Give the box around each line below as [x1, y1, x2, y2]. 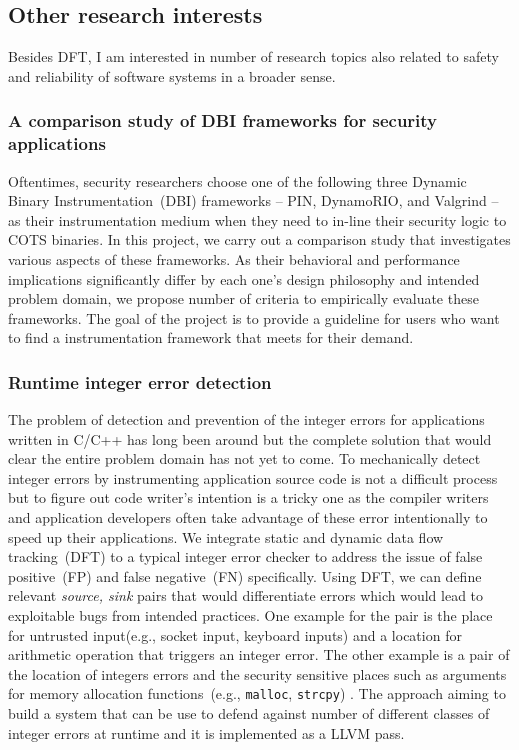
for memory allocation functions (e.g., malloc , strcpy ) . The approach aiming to [8, 683, 506, 704]
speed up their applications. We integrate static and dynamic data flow [8, 526, 444, 547]
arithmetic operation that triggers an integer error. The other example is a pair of [8, 644, 510, 665]
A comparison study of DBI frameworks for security [8, 108, 438, 133]
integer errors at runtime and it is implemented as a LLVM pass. [8, 722, 405, 743]
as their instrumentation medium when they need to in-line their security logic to [8, 209, 507, 230]
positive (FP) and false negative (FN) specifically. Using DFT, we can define [8, 565, 482, 586]
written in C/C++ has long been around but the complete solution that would [8, 428, 492, 449]
